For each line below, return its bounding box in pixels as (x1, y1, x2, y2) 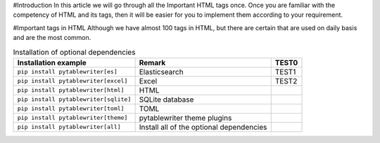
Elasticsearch (139, 67, 184, 76)
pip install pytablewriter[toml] (17, 105, 125, 112)
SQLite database (139, 95, 194, 104)
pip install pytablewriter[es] (17, 68, 118, 76)
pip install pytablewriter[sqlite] (17, 95, 132, 103)
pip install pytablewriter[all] (17, 123, 121, 131)
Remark (139, 57, 166, 67)
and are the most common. (13, 34, 91, 42)
